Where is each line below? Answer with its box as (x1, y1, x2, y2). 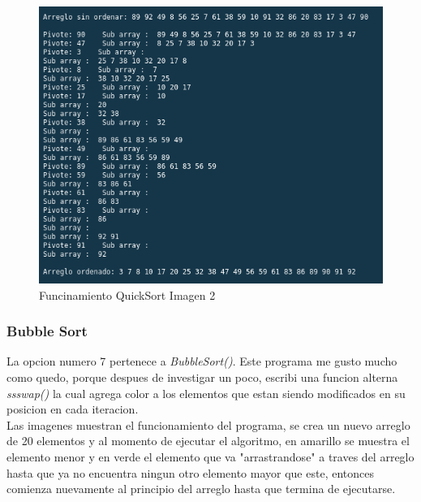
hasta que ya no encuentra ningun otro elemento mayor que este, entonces (6, 464, 374, 481)
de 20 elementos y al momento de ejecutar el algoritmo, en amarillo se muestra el (6, 432, 410, 449)
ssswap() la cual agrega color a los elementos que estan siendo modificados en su (6, 384, 406, 401)
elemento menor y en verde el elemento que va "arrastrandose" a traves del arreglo (6, 448, 415, 465)
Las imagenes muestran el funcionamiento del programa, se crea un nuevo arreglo (6, 416, 410, 433)
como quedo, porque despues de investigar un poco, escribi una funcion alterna (6, 369, 398, 386)
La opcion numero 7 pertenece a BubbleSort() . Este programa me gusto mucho (6, 353, 397, 370)
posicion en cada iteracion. (6, 400, 139, 418)
